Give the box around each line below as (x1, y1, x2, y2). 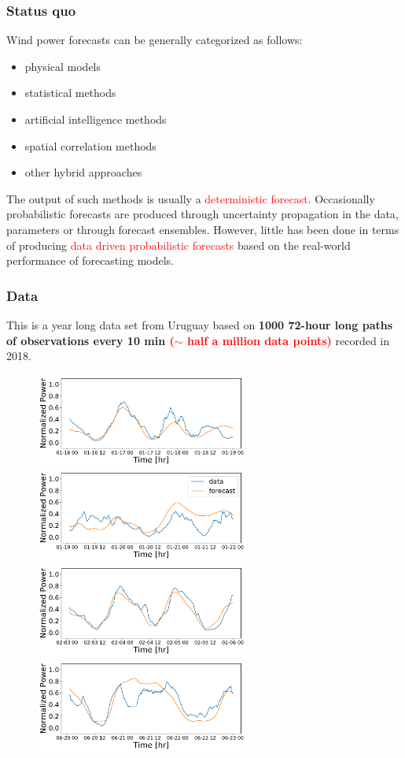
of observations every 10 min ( (6, 332, 175, 348)
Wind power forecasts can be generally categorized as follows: (6, 32, 303, 48)
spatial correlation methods (24, 137, 156, 154)
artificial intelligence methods (24, 111, 167, 127)
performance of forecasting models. (6, 252, 174, 269)
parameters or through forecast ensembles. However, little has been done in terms (6, 221, 399, 237)
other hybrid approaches (24, 164, 142, 180)
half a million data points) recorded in (186, 332, 390, 348)
